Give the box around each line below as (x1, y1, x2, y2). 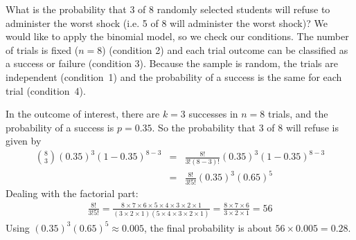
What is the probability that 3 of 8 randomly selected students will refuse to (6, 2, 330, 16)
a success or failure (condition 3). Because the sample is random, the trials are (6, 56, 338, 71)
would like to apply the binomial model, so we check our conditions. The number (6, 29, 349, 44)
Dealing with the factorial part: (6, 185, 139, 200)
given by (6, 133, 42, 148)
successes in (188, 107, 238, 121)
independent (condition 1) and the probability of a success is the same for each (6, 69, 342, 84)
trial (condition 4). (6, 83, 86, 98)
